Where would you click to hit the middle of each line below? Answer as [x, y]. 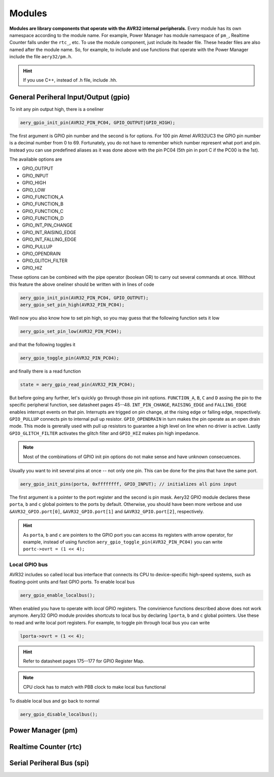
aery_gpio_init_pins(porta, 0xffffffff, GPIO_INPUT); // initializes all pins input [128, 484]
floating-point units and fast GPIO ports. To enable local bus [72, 582]
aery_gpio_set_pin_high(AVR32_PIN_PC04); [72, 305]
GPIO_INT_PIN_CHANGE [47, 225]
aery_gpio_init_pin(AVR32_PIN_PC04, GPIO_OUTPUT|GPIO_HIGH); [98, 122]
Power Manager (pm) [44, 731]
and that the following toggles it [42, 344]
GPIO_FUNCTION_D [43, 218]
